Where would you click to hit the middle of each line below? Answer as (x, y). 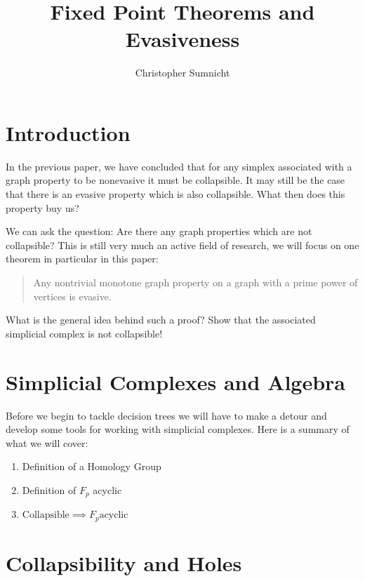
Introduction (68, 132)
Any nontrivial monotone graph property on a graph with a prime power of (195, 282)
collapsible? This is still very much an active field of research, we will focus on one (182, 245)
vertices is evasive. (72, 296)
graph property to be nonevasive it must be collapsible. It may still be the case (175, 180)
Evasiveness (182, 39)
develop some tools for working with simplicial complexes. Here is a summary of (178, 429)
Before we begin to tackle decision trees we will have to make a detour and (166, 415)
